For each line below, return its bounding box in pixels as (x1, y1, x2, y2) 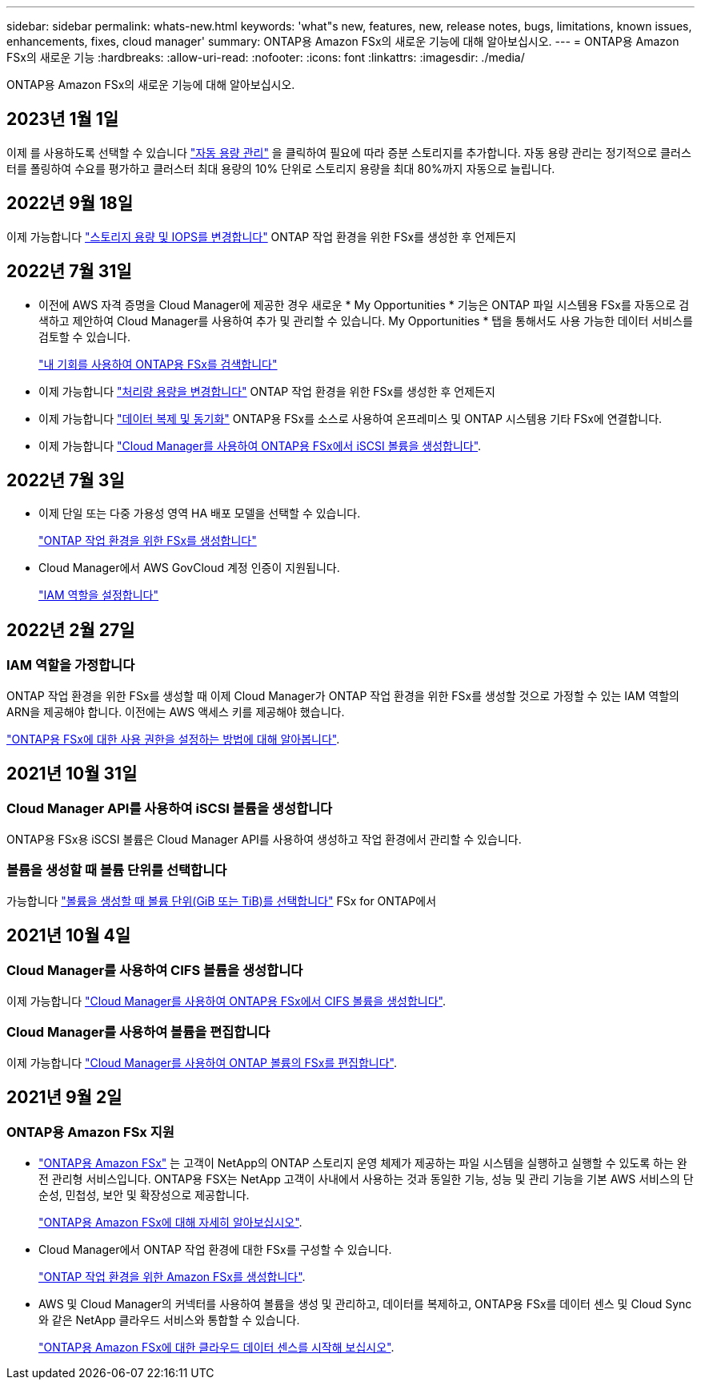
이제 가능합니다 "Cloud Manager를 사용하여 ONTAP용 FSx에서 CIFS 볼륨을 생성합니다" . (6, 993, 446, 1008)
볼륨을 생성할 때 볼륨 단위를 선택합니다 (6, 862, 227, 879)
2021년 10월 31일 (6, 764, 138, 784)
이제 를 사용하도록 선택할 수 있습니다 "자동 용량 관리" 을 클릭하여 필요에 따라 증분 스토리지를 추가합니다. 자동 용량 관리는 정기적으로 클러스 (6, 145, 691, 159)
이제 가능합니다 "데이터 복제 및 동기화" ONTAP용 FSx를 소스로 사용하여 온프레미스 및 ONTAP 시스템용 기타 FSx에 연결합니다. (38, 411, 663, 425)
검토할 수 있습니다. (38, 329, 130, 344)
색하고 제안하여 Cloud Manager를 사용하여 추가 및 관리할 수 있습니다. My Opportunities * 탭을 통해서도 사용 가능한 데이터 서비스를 (38, 313, 693, 328)
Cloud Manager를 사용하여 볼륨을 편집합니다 (6, 1024, 270, 1041)
